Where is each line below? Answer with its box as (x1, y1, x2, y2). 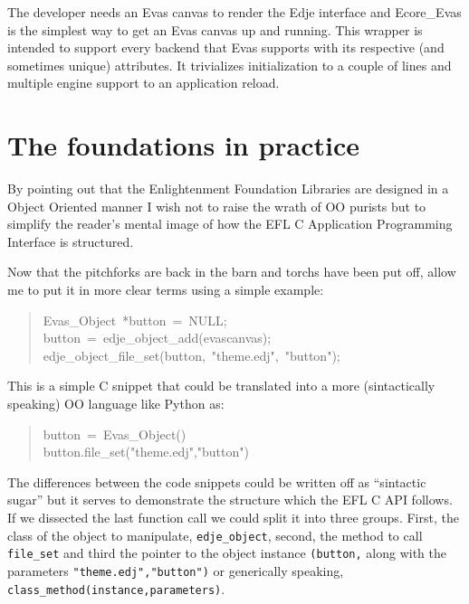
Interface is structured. (7, 231, 134, 250)
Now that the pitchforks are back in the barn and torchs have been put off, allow (7, 262, 456, 281)
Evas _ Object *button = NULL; (43, 310, 227, 329)
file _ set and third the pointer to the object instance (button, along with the (7, 543, 446, 562)
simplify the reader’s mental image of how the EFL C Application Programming (7, 214, 453, 233)
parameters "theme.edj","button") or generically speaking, (7, 561, 344, 580)
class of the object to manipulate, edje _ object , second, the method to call (7, 525, 423, 544)
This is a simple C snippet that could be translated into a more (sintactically (7, 376, 435, 395)
